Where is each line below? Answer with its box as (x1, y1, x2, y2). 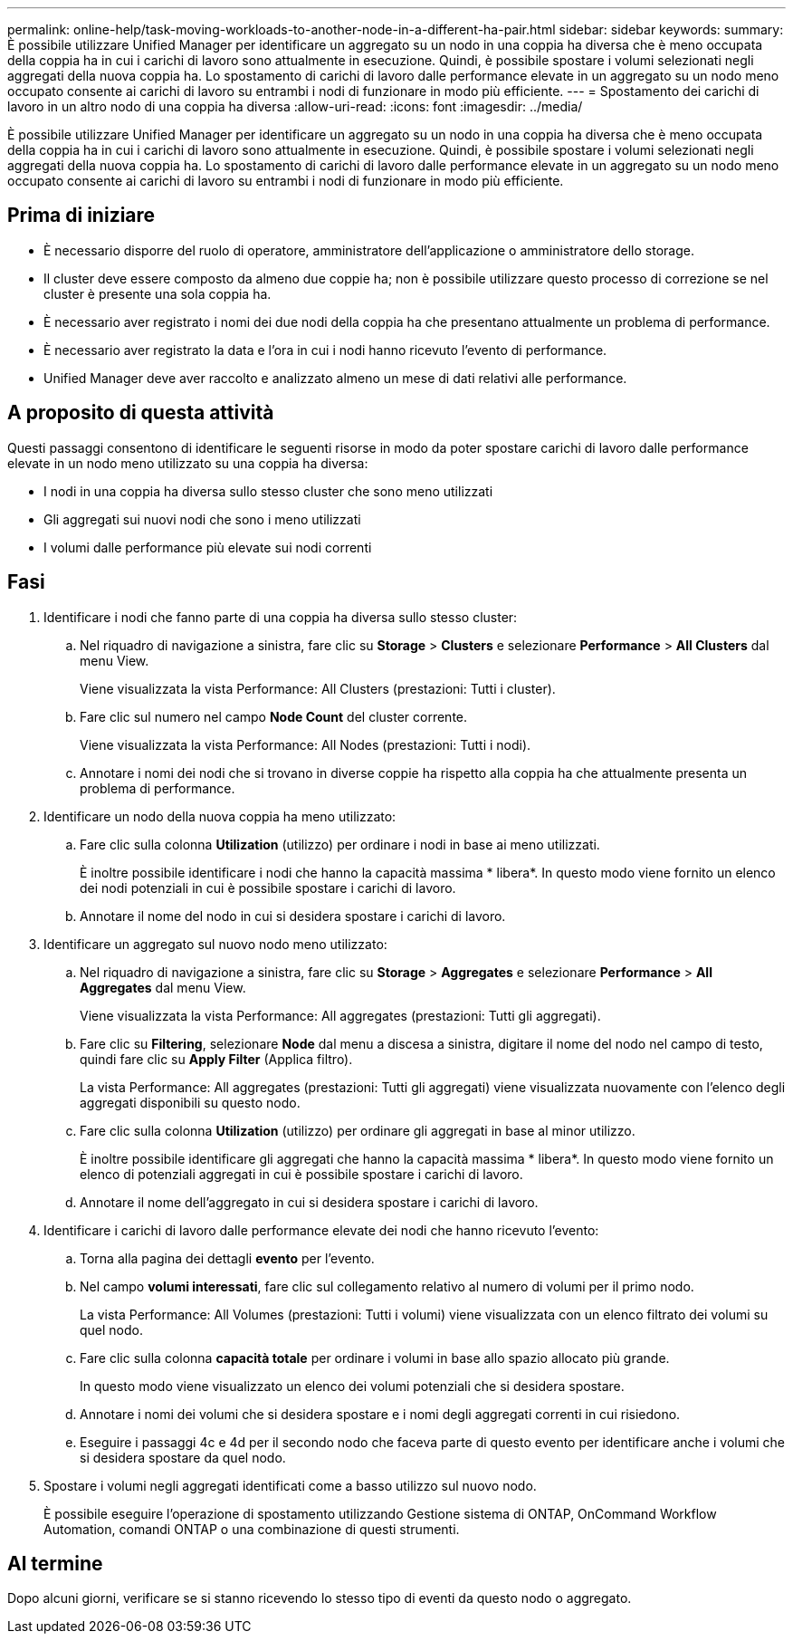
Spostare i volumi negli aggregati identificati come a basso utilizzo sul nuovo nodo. (43, 1477, 537, 1493)
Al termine (7, 1551, 103, 1575)
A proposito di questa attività (7, 401, 274, 425)
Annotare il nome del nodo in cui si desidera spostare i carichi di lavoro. (80, 907, 506, 924)
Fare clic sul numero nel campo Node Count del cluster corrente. (80, 708, 468, 725)
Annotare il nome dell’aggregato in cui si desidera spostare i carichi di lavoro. (80, 1194, 539, 1210)
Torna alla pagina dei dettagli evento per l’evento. (80, 1250, 375, 1266)
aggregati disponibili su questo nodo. (80, 1094, 301, 1110)
